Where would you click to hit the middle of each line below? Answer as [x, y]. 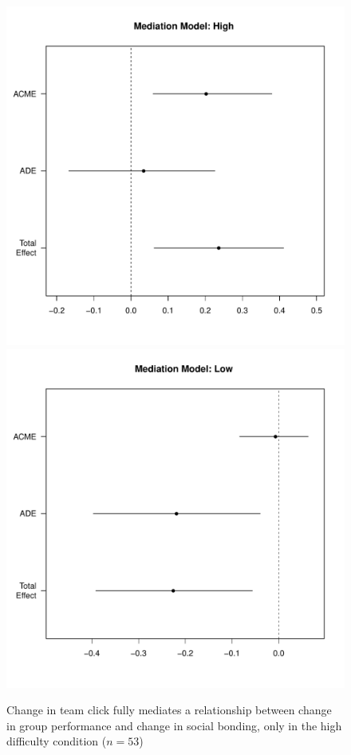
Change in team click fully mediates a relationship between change [169, 710]
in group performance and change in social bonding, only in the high [174, 725]
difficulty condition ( [57, 741]
